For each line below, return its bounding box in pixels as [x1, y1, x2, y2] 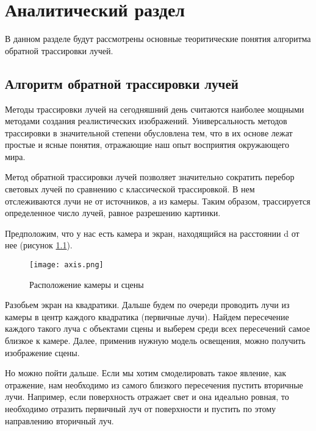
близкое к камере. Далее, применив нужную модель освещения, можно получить [5, 334, 306, 347]
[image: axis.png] [29, 261, 104, 270]
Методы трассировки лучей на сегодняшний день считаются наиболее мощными [5, 102, 304, 115]
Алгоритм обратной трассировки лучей [5, 74, 239, 93]
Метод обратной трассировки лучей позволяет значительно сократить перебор [5, 170, 295, 183]
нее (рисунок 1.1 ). [5, 239, 73, 251]
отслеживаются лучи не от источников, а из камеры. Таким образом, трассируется [5, 194, 311, 207]
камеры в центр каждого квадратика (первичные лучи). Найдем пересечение [5, 310, 289, 323]
